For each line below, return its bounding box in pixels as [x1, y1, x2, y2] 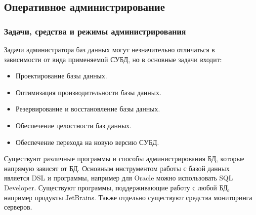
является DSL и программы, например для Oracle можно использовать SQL [4, 173, 233, 183]
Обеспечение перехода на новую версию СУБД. [15, 137, 159, 147]
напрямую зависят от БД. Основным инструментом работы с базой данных [4, 163, 230, 173]
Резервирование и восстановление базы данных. [15, 104, 160, 114]
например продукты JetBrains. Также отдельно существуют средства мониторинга [4, 192, 253, 202]
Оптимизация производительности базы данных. [15, 87, 162, 97]
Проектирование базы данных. [15, 71, 107, 81]
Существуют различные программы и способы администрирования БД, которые [4, 153, 245, 164]
